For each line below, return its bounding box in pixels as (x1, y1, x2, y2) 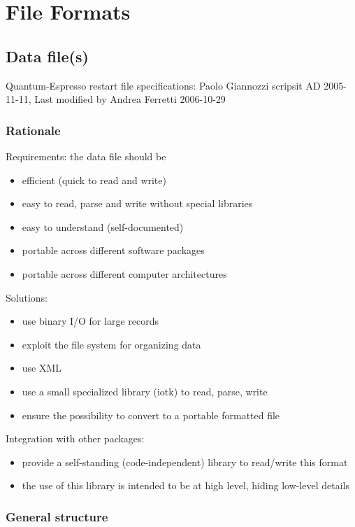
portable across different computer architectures (22, 266, 227, 281)
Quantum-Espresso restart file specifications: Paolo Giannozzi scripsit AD (6, 78, 321, 92)
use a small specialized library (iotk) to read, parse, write (22, 384, 268, 398)
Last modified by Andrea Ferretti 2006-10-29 (34, 92, 226, 106)
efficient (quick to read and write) (22, 172, 166, 187)
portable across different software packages (22, 243, 205, 258)
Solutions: (6, 290, 48, 304)
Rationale (6, 121, 61, 139)
